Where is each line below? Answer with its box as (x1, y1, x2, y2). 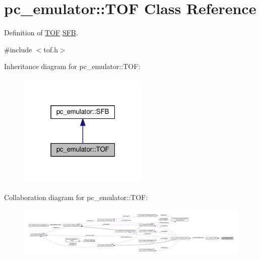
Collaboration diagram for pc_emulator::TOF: (4, 192, 148, 203)
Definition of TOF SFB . (4, 27, 78, 38)
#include (4, 44, 32, 54)
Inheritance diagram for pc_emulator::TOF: (4, 61, 141, 72)
